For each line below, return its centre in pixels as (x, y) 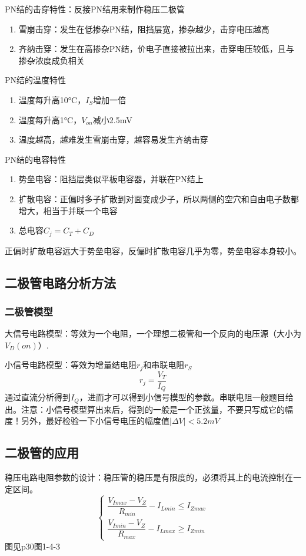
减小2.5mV (112, 119)
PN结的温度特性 (36, 80)
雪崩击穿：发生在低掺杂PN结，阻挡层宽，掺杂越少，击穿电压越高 (144, 29)
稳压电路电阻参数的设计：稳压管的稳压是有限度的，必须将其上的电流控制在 (149, 477)
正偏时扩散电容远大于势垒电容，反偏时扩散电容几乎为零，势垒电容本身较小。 (153, 250)
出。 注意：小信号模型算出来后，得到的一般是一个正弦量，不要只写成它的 (145, 409)
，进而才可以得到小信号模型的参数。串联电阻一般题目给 (186, 397)
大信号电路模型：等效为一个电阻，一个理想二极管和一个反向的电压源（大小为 (153, 333)
